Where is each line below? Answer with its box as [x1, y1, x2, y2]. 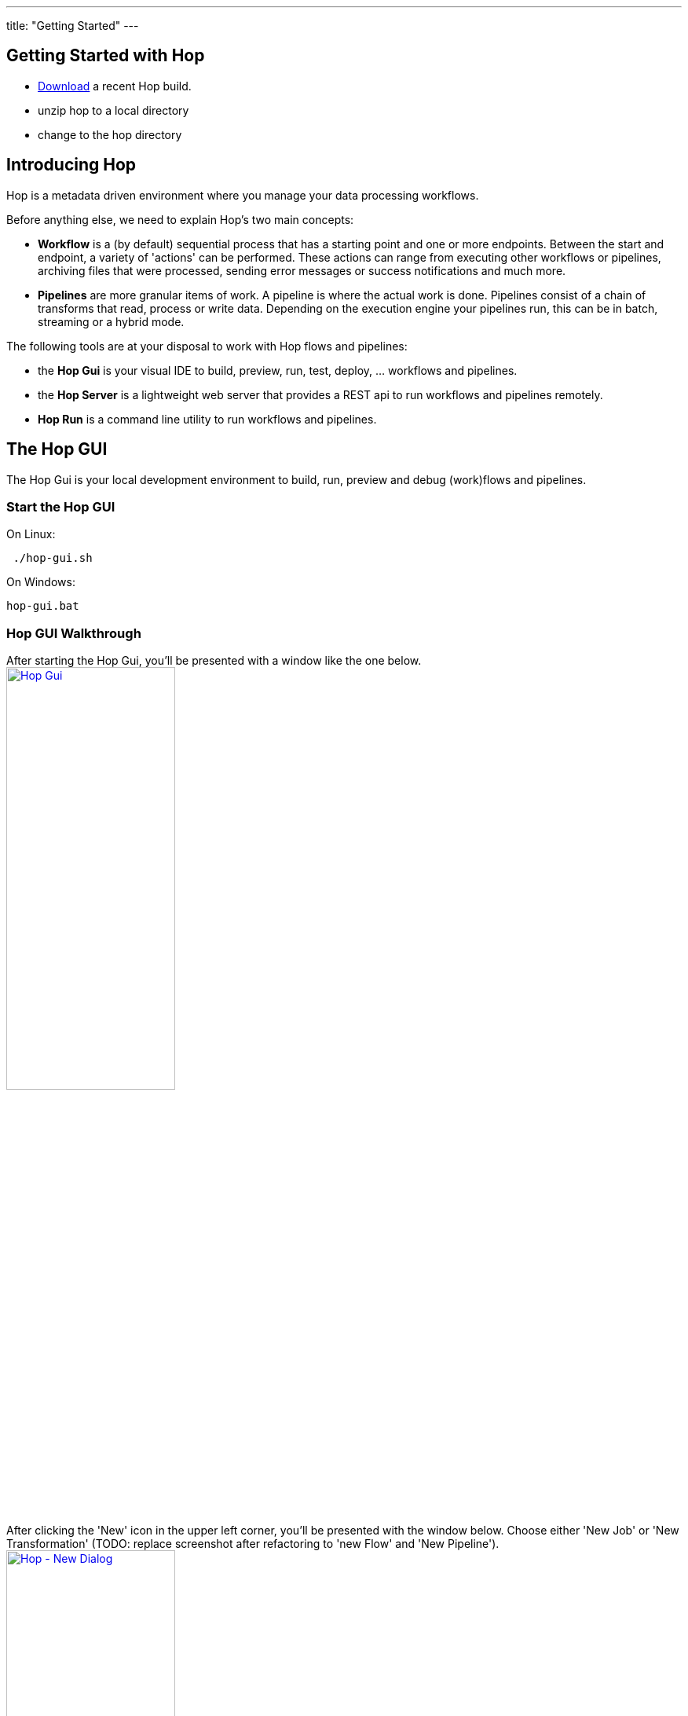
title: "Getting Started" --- [6, 19, 139, 32]
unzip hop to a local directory [38, 103, 189, 117]
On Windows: [6, 575, 75, 589]
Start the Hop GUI [6, 498, 115, 515]
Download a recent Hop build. [38, 79, 192, 93]
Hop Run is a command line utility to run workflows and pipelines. [38, 412, 377, 426]
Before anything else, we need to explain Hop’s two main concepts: [6, 212, 354, 226]
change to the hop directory [38, 127, 182, 141]
